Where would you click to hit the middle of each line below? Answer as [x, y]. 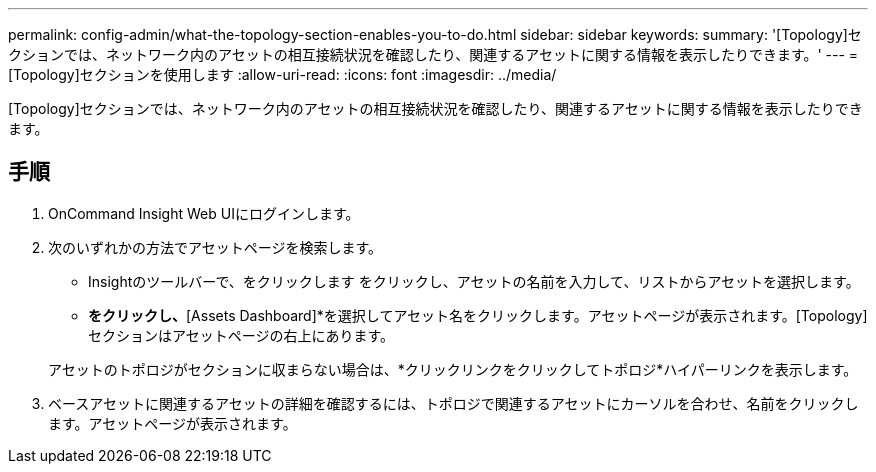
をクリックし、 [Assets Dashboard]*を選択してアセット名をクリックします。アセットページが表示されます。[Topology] [478, 315]
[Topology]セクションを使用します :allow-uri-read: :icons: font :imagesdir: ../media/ [282, 74]
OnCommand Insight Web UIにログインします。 [204, 213]
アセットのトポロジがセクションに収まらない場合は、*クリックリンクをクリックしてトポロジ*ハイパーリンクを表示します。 [453, 369]
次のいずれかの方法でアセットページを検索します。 [215, 247]
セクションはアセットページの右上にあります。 [241, 335]
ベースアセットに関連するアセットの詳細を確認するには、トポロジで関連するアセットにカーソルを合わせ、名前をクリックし [453, 403]
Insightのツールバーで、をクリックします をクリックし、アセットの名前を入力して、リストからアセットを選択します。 [474, 281]
